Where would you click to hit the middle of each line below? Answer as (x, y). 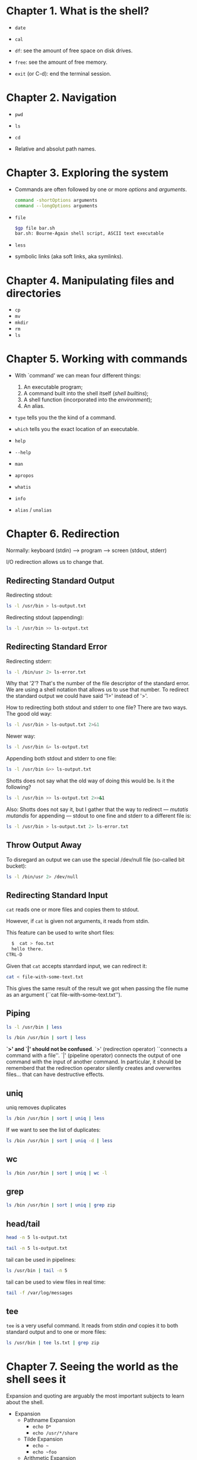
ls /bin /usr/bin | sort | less (46, 1038)
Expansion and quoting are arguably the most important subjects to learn (95, 1396)
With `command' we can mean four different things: (78, 376)
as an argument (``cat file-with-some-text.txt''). (64, 994)
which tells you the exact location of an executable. (77, 429)
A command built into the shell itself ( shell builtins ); (86, 394)
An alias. (34, 406)
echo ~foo (45, 1452)
